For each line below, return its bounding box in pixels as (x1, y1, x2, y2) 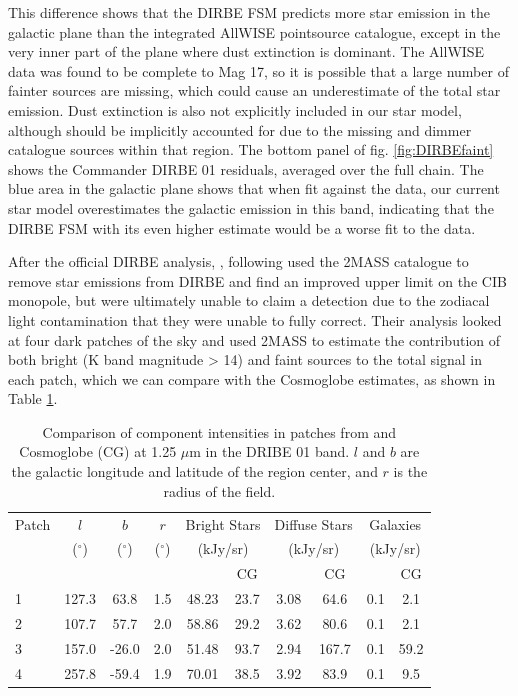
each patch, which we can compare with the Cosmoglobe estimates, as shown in (8, 368, 496, 389)
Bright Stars (185, 513, 261, 534)
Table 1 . (8, 388, 58, 409)
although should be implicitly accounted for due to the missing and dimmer (8, 119, 472, 140)
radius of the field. (163, 480, 276, 501)
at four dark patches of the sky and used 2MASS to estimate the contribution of (8, 329, 501, 350)
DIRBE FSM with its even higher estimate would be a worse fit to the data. (8, 217, 476, 238)
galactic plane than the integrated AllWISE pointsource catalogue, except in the (8, 21, 501, 42)
